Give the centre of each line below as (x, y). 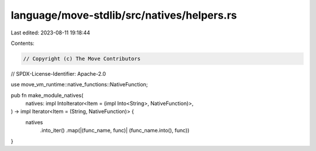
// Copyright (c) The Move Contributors (82, 59)
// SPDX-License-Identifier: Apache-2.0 (59, 73)
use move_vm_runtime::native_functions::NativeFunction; (79, 85)
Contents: (23, 43)
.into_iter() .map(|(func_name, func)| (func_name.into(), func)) (115, 131)
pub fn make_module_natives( (47, 95)
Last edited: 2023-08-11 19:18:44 (51, 33)
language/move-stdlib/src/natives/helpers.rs (124, 15)
